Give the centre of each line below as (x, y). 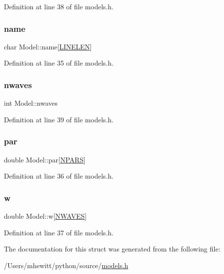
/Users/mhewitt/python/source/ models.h (66, 265)
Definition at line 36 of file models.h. (59, 176)
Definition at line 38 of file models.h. (59, 6)
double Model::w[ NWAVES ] (45, 216)
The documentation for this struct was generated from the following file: (112, 249)
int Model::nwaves (31, 103)
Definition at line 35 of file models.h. (59, 63)
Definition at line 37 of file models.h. (59, 232)
